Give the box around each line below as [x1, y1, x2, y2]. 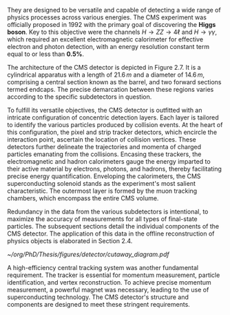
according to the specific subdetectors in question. [7, 93, 152, 101]
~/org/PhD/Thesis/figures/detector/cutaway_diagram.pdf [7, 250, 170, 258]
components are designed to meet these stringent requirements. [7, 300, 191, 308]
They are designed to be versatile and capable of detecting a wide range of [7, 6, 222, 14]
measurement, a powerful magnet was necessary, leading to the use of [7, 286, 209, 294]
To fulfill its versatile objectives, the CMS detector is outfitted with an [7, 106, 202, 114]
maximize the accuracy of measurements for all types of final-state [7, 215, 198, 223]
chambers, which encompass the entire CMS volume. [7, 194, 159, 202]
